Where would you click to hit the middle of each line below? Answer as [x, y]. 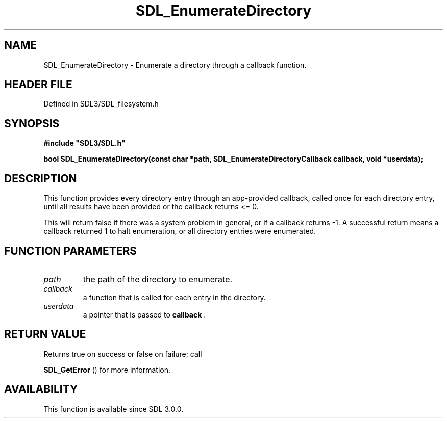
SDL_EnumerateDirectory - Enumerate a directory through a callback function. [175, 65]
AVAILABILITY [41, 389]
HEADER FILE [38, 85]
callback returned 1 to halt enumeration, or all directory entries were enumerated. [180, 231]
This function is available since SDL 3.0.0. [114, 409]
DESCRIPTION [41, 178]
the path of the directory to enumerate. [158, 279]
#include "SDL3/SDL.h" [84, 143]
